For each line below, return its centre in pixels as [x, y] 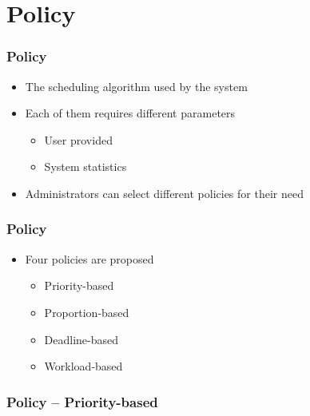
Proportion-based [87, 312]
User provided [78, 139]
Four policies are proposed [89, 258]
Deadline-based [81, 339]
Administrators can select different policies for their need [164, 193]
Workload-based [83, 366]
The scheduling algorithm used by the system [136, 86]
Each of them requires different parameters [130, 113]
